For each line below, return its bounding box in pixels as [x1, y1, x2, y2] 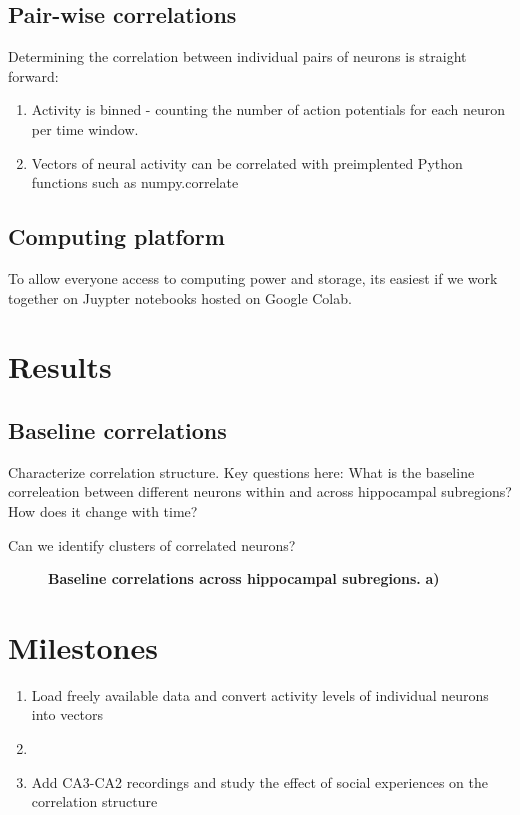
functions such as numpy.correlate [31, 172, 239, 193]
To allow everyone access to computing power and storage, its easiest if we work [8, 267, 498, 288]
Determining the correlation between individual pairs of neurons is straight [8, 46, 467, 67]
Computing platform [8, 221, 225, 252]
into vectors [31, 704, 104, 725]
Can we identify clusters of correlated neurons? [8, 534, 296, 555]
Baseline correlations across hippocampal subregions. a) [48, 568, 440, 589]
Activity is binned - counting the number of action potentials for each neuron [31, 99, 505, 120]
